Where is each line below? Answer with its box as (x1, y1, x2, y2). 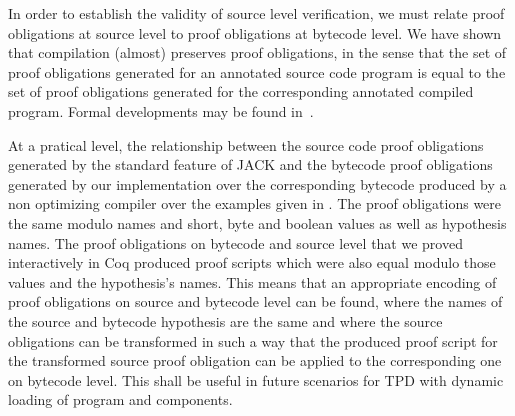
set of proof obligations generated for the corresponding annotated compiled (8, 81, 474, 102)
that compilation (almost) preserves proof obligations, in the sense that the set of (8, 42, 507, 63)
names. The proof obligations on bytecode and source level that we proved (8, 232, 463, 253)
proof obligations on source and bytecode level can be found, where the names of (8, 291, 503, 312)
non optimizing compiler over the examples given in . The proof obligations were (8, 193, 502, 214)
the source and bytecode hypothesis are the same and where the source (8, 310, 443, 331)
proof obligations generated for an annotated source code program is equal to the (8, 61, 506, 82)
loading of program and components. (8, 389, 233, 410)
